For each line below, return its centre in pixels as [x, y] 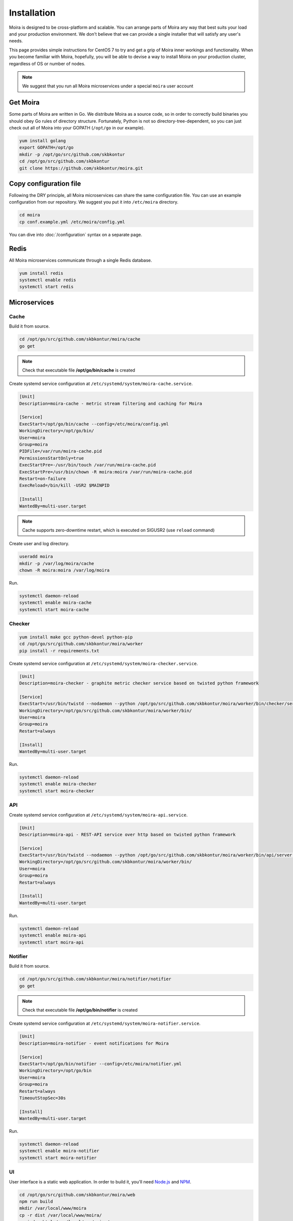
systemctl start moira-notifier [58, 1158]
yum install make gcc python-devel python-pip [76, 637]
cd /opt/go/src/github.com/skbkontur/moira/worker [81, 644]
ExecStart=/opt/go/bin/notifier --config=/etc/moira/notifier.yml [100, 1064]
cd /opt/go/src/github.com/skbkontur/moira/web [77, 1195]
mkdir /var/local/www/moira [53, 1208]
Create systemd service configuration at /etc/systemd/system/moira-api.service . [98, 815]
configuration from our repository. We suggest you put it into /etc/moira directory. [94, 202]
